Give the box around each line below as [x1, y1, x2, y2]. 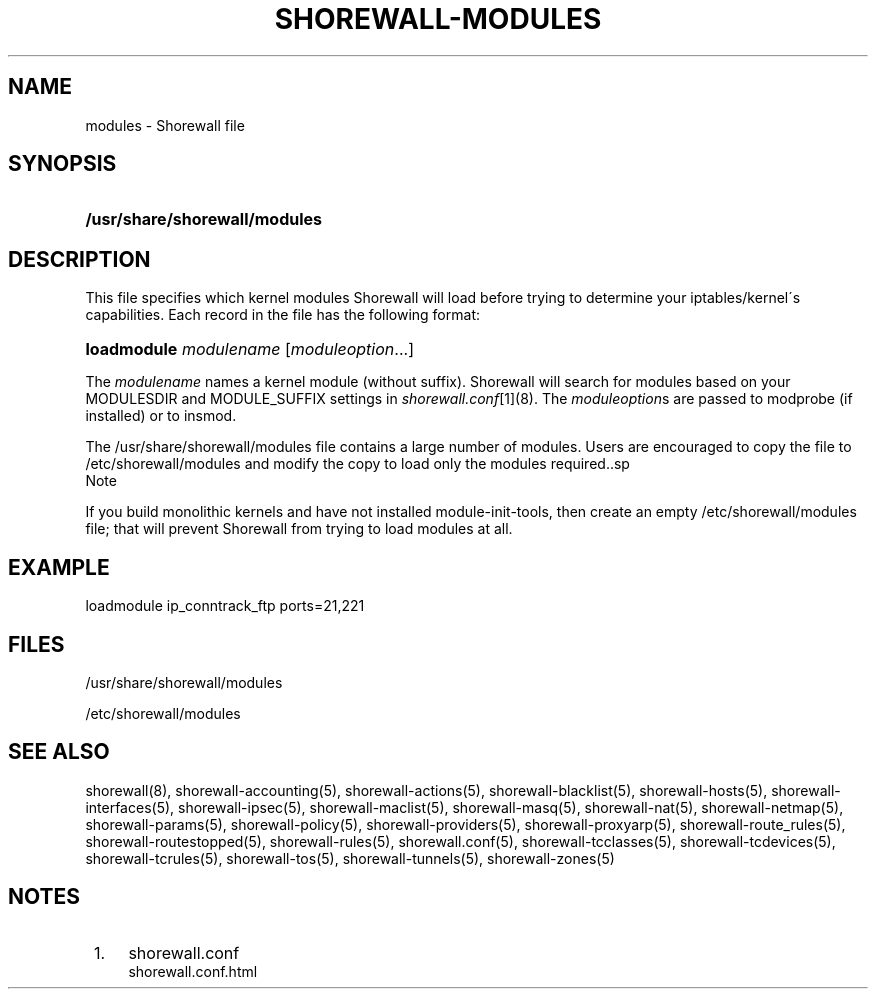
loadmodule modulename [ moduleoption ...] [85, 339, 414, 360]
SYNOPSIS [8, 151, 117, 177]
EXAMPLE [8, 554, 110, 580]
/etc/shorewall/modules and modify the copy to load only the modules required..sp [85, 455, 630, 473]
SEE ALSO [8, 739, 110, 765]
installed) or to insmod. [85, 407, 237, 425]
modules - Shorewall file [85, 116, 245, 134]
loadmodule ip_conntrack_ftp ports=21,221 [85, 597, 365, 615]
